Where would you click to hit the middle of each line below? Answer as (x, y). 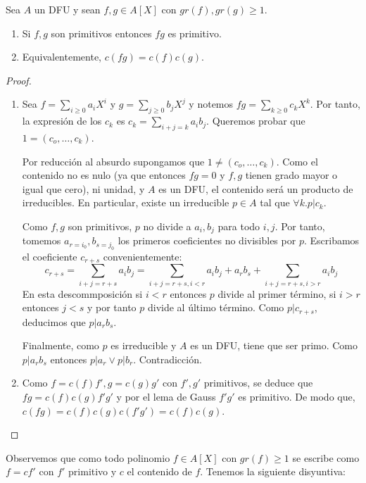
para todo (239, 226)
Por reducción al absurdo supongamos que (113, 161)
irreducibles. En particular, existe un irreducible (126, 202)
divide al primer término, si (277, 293)
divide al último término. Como (216, 307)
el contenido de (159, 471)
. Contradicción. (168, 359)
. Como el (297, 161)
